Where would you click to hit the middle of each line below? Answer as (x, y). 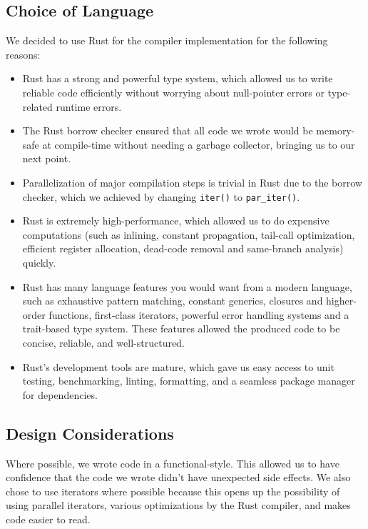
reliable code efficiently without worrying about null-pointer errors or (173, 92)
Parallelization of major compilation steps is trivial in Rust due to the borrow (192, 182)
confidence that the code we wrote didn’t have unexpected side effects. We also (178, 477)
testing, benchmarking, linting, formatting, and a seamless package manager (189, 381)
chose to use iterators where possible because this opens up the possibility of (173, 491)
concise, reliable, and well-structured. (103, 342)
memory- (336, 130)
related (37, 106)
